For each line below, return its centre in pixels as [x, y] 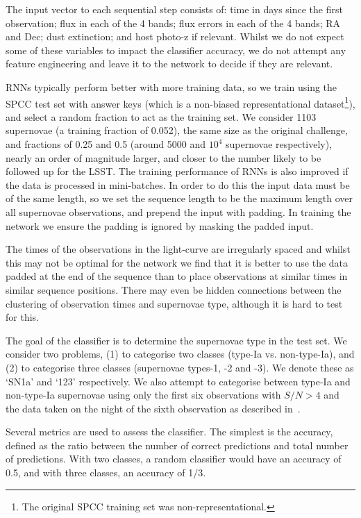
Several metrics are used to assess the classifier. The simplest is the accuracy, [169, 432]
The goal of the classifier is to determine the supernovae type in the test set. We [176, 340]
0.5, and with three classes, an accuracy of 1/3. [106, 473]
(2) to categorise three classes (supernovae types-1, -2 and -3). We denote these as [180, 367]
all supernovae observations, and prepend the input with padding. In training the [178, 211]
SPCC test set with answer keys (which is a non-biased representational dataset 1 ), [180, 102]
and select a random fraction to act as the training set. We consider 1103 [161, 116]
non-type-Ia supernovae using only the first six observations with [143, 395]
